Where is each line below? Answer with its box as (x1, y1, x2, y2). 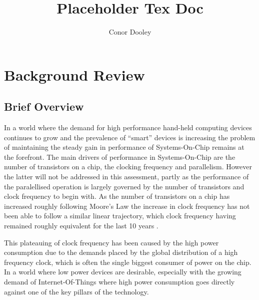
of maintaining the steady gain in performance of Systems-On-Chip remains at (4, 142, 244, 152)
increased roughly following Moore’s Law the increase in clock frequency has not (4, 200, 250, 211)
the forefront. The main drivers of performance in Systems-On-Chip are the (4, 151, 235, 162)
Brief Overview (4, 99, 84, 114)
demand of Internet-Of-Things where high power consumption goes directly (4, 276, 235, 287)
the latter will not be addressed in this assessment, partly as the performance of (4, 171, 249, 182)
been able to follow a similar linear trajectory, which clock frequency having (4, 210, 236, 221)
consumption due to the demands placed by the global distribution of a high (4, 247, 238, 257)
